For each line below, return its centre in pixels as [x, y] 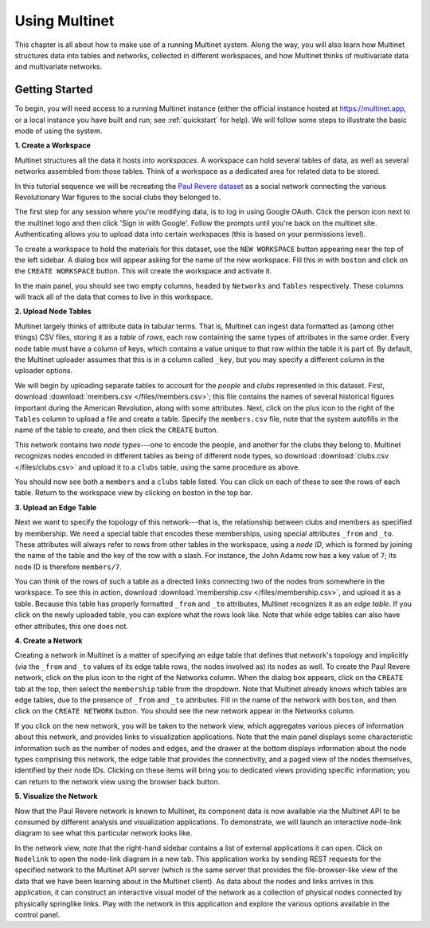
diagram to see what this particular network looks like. [104, 833]
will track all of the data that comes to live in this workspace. [114, 297]
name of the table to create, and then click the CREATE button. [117, 430]
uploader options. [44, 371]
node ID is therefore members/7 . [68, 567]
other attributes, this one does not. [72, 626]
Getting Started [54, 90]
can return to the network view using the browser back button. [117, 781]
